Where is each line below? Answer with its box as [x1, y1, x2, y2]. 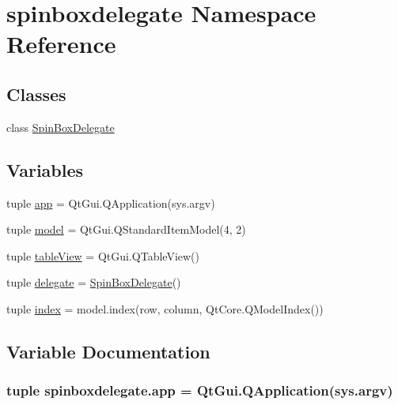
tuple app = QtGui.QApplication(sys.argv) [6, 194, 215, 211]
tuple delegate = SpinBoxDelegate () [6, 274, 181, 291]
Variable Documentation [6, 339, 210, 363]
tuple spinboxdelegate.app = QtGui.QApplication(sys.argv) [6, 381, 393, 400]
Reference [6, 28, 116, 60]
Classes [6, 81, 66, 106]
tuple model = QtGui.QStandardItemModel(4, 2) [6, 221, 246, 238]
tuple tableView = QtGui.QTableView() [6, 247, 199, 264]
